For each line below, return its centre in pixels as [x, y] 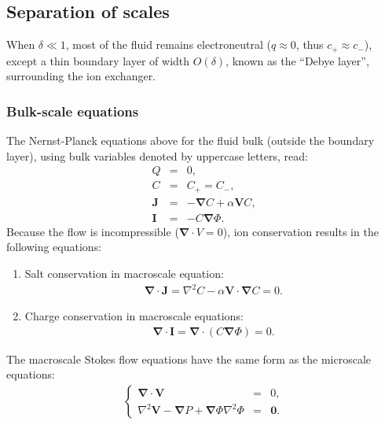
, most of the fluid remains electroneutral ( [169, 44]
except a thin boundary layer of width [98, 60]
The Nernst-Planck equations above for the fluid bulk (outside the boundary [191, 140]
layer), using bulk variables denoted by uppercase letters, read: [157, 155]
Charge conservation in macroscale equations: [134, 316]
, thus [310, 44]
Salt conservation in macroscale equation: [124, 273]
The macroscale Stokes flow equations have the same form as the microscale [189, 358]
